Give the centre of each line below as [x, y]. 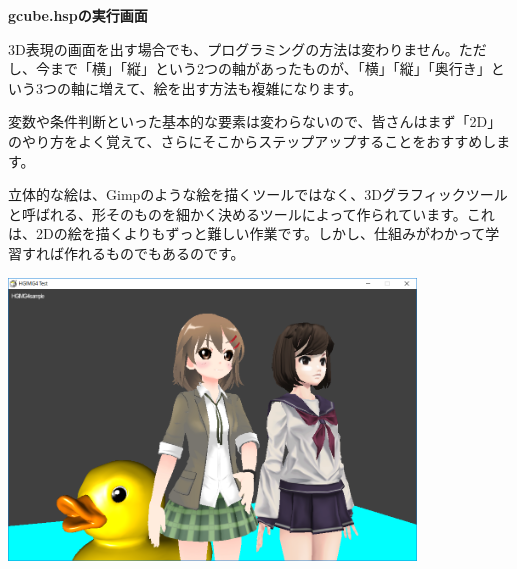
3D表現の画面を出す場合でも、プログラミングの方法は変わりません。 [233, 48]
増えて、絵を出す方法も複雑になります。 [230, 87]
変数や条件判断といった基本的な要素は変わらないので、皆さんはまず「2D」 [255, 121]
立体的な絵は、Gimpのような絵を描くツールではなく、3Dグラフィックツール [258, 194]
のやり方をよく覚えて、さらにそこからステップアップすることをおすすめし [252, 140]
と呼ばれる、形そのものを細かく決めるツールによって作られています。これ [251, 213]
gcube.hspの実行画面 [78, 15]
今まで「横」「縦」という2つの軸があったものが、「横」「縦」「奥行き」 [263, 68]
